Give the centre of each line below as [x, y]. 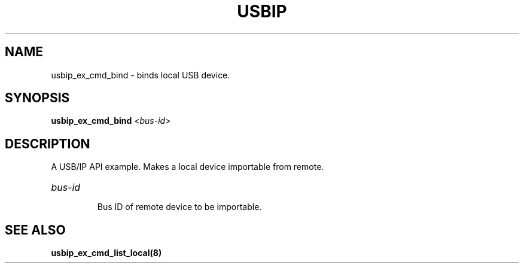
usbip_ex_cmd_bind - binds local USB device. [141, 75]
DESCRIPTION [48, 144]
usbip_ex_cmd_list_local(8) [106, 253]
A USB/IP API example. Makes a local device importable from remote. [188, 167]
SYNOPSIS [37, 98]
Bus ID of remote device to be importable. [179, 207]
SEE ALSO [35, 230]
